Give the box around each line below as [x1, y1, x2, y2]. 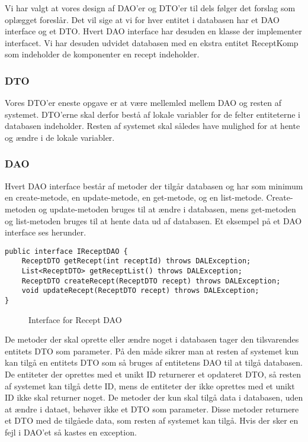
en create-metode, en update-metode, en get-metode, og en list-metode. [5, 191, 264, 204]
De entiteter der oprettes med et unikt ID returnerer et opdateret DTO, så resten [5, 368, 301, 380]
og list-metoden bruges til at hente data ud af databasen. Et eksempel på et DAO [5, 214, 302, 227]
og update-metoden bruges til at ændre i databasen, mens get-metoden [38, 202, 296, 215]
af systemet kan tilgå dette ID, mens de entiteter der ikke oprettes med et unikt [5, 379, 295, 392]
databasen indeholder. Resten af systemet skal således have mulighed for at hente [5, 120, 300, 132]
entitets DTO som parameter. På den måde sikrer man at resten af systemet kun [5, 344, 299, 357]
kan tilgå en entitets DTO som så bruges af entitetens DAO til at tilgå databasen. [5, 356, 303, 369]
